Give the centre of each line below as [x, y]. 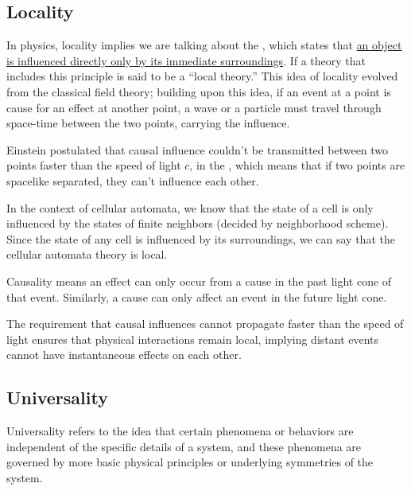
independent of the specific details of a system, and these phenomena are [184, 446]
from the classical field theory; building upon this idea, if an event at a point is [199, 91]
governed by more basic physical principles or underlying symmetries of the [190, 462]
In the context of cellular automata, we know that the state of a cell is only [190, 207]
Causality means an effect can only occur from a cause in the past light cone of [199, 281]
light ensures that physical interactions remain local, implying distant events [193, 339]
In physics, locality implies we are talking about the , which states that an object [204, 45]
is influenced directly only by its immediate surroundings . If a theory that [186, 60]
